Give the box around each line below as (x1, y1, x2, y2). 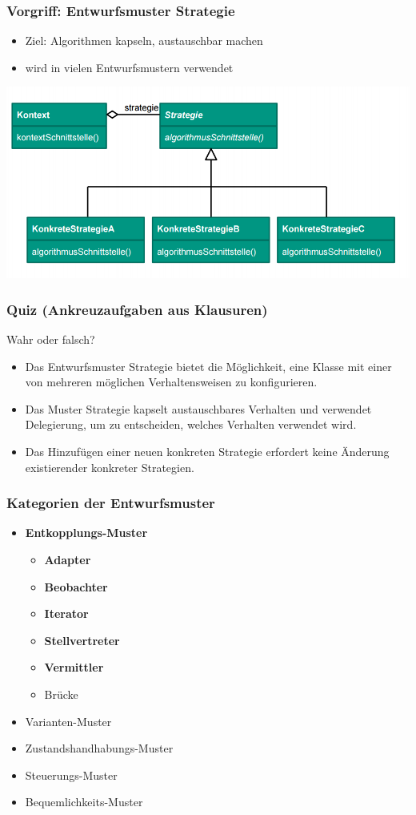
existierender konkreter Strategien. (25, 458, 194, 475)
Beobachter (44, 578, 108, 595)
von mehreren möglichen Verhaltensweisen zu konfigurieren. (25, 373, 318, 390)
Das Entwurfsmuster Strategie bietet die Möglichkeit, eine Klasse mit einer (25, 357, 392, 374)
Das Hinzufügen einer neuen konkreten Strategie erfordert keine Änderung (25, 443, 390, 459)
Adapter (44, 551, 91, 567)
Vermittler (44, 659, 104, 676)
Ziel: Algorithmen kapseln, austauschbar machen (25, 32, 263, 49)
